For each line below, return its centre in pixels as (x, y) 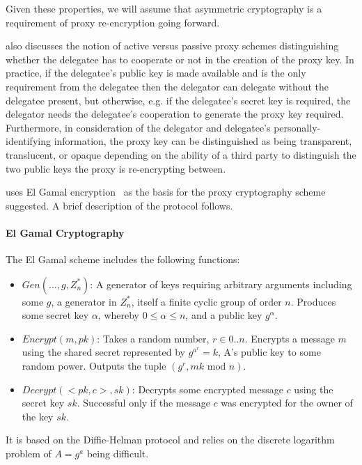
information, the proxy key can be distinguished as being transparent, (203, 141)
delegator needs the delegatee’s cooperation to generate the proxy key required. (175, 114)
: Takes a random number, (153, 338)
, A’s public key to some (269, 352)
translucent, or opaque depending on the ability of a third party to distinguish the (181, 154)
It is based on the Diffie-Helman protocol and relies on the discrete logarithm (170, 440)
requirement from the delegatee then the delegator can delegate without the (167, 86)
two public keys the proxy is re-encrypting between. (116, 168)
